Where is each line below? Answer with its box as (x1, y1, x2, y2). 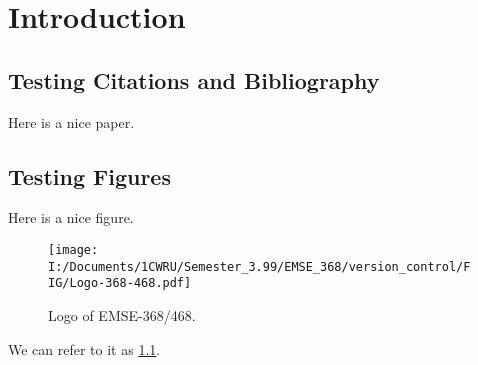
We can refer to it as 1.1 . (8, 338, 161, 359)
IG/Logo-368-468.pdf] (48, 276, 192, 291)
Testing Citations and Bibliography (8, 64, 380, 95)
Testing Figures (8, 160, 171, 191)
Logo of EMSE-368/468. (48, 304, 196, 325)
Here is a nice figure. (8, 207, 134, 228)
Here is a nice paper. (8, 111, 135, 132)
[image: (48, 242, 99, 257)
